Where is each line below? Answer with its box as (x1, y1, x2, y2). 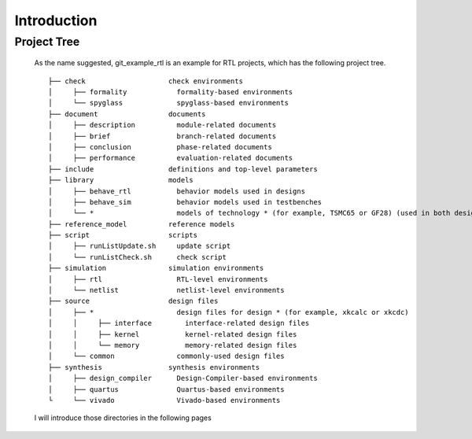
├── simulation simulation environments (48, 264, 264, 273)
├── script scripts (48, 231, 198, 240)
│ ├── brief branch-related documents (48, 131, 277, 141)
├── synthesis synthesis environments (48, 363, 260, 371)
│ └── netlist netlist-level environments (48, 286, 285, 295)
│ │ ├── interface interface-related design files (48, 319, 310, 328)
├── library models (48, 175, 194, 185)
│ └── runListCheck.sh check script (48, 253, 227, 261)
